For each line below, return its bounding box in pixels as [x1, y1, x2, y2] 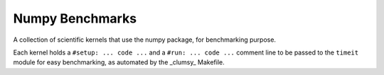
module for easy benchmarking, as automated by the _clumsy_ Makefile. [13, 58, 225, 67]
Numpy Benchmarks [13, 11, 137, 26]
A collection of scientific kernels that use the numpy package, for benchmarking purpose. [13, 35, 277, 44]
